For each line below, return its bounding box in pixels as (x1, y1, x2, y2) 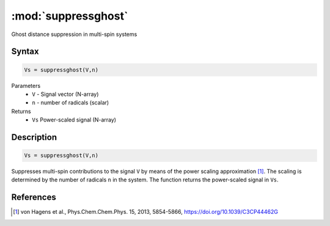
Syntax (11, 46, 39, 57)
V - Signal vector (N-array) (32, 90, 99, 98)
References (11, 192, 56, 203)
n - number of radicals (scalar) (32, 99, 109, 106)
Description (11, 132, 57, 142)
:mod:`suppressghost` (11, 9, 128, 23)
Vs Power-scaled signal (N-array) (32, 116, 116, 123)
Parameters (11, 82, 41, 89)
